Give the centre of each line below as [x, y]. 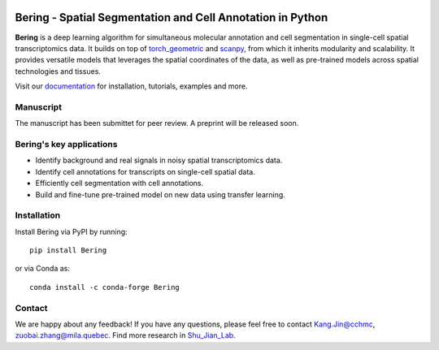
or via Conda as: [43, 269]
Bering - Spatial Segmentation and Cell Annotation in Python [172, 17]
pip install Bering [68, 251]
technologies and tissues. [58, 71]
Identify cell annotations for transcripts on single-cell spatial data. [145, 171]
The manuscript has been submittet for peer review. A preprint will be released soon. [157, 123]
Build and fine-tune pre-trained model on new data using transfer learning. [161, 194]
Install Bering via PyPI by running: [71, 231]
